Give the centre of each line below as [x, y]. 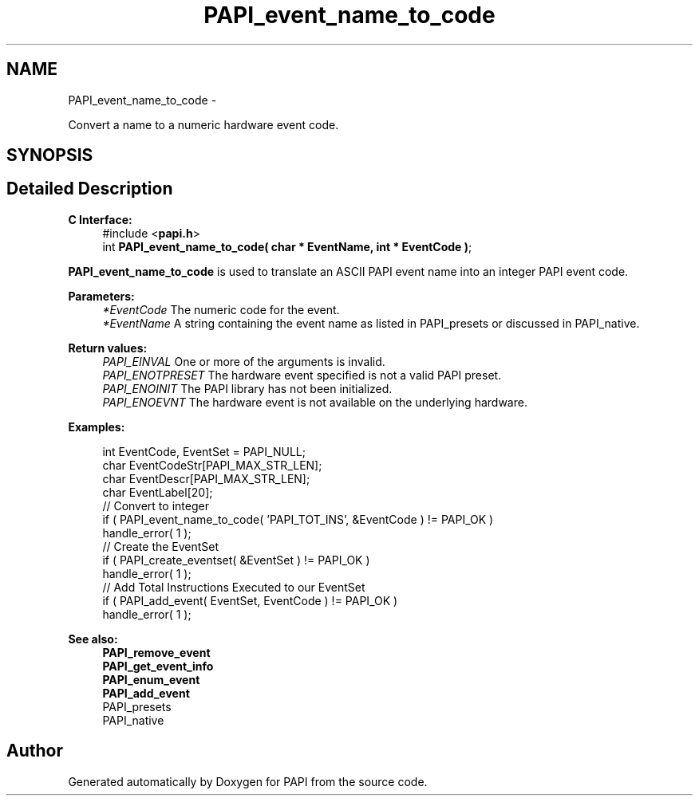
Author [35, 751]
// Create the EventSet [161, 546]
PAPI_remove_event [156, 652]
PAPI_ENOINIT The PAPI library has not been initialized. [247, 388]
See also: [93, 639]
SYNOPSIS [50, 155]
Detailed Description [90, 189]
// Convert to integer [156, 505]
